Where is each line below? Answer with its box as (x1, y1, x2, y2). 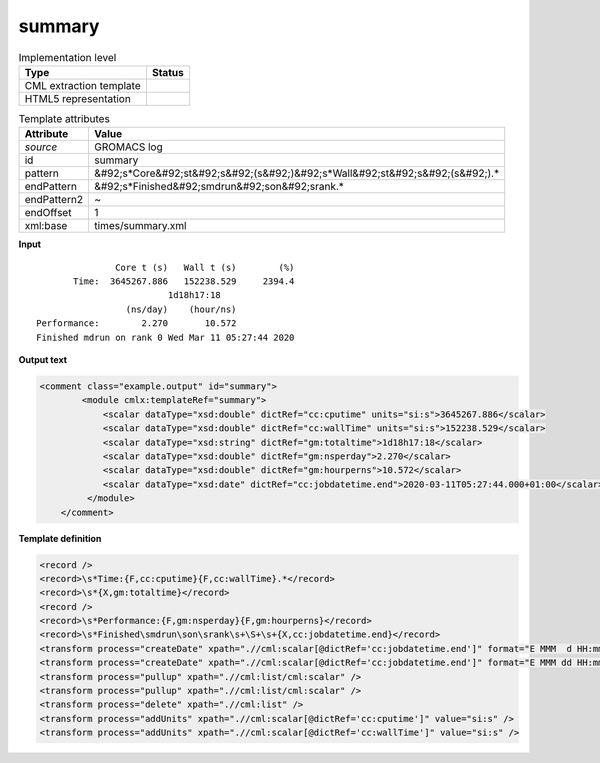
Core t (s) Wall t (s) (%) (115, 261, 295, 273)
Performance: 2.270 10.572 (36, 318, 237, 329)
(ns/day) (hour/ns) (125, 303, 237, 315)
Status (151, 65, 184, 79)
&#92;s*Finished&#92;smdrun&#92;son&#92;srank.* (94, 180, 345, 194)
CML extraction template (24, 78, 141, 92)
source (24, 140, 58, 154)
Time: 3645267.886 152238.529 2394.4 (73, 276, 295, 287)
